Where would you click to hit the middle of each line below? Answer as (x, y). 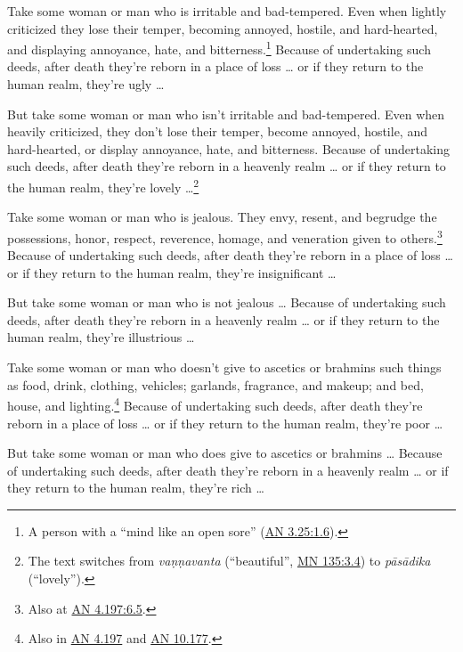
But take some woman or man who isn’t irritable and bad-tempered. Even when (226, 114)
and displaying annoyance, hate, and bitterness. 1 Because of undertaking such (219, 48)
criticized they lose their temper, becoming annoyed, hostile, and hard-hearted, (223, 28)
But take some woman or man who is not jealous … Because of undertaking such (227, 302)
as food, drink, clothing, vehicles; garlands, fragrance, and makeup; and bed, (215, 384)
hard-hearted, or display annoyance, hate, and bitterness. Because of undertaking (228, 148)
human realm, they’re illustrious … (101, 337)
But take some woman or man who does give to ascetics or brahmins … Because (225, 453)
